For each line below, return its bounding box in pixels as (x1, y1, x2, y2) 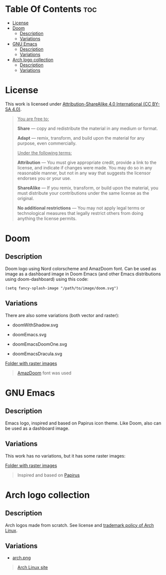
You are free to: (17, 115, 50, 122)
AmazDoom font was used (17, 370, 72, 376)
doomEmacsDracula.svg (12, 351, 62, 357)
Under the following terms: (17, 150, 72, 156)
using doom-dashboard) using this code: (5, 276, 89, 282)
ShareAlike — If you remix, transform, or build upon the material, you (17, 185, 159, 191)
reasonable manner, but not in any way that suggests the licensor (17, 170, 151, 176)
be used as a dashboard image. (5, 425, 69, 431)
